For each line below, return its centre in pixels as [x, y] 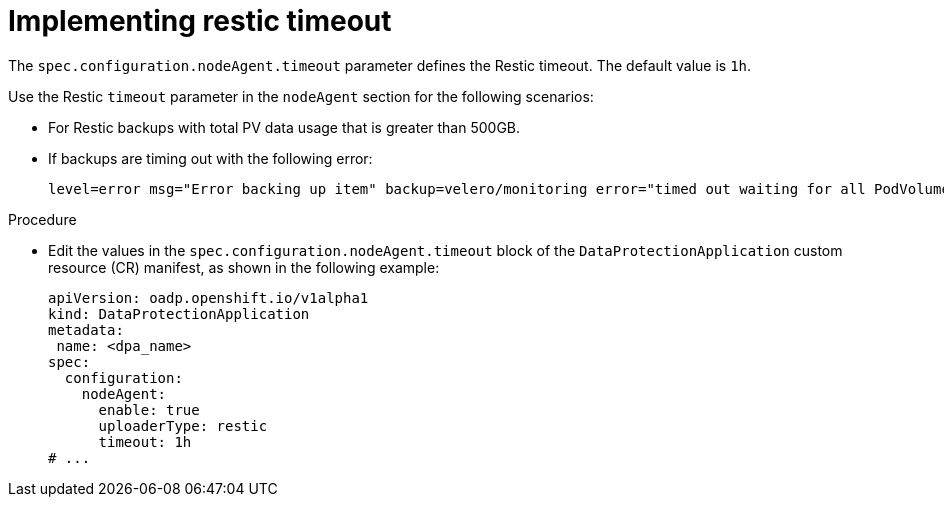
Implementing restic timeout [200, 21]
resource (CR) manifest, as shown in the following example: [244, 267]
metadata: [86, 329]
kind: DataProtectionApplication [179, 313]
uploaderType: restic [183, 425]
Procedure [42, 219]
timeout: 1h [145, 441]
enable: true [149, 409]
